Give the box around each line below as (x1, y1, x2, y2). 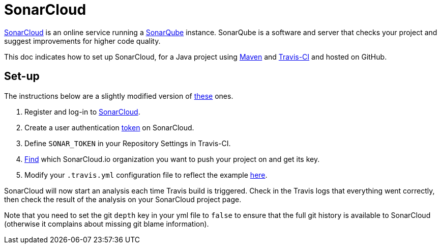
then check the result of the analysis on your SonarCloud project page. (4, 195, 242, 204)
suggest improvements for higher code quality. (4, 36, 161, 45)
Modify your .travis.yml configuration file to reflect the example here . (24, 170, 268, 179)
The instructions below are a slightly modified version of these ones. (4, 91, 233, 100)
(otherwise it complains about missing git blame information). (4, 219, 209, 228)
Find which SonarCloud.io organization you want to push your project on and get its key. (24, 154, 320, 163)
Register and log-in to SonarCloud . (24, 107, 140, 116)
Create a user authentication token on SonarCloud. (24, 123, 194, 132)
